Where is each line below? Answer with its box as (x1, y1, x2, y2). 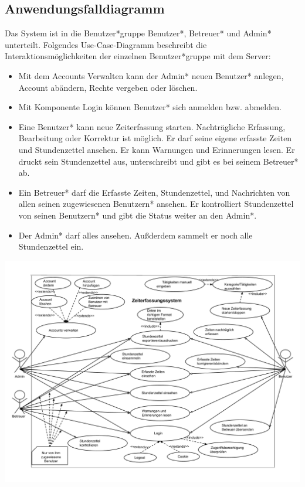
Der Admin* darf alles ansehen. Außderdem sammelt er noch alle (18, 229, 253, 241)
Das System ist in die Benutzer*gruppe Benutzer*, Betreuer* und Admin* (5, 27, 272, 39)
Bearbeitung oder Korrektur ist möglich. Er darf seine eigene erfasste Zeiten (18, 132, 292, 144)
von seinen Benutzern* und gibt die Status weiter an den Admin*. (18, 209, 257, 221)
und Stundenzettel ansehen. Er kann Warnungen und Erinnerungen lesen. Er (18, 143, 295, 155)
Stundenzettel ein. (18, 240, 84, 253)
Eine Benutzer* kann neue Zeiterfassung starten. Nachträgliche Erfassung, (18, 120, 286, 132)
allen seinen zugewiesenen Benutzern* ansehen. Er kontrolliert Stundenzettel (18, 197, 294, 210)
